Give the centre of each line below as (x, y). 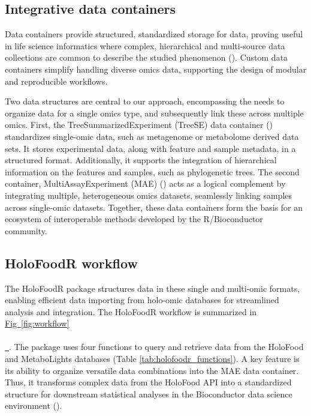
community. (26, 230)
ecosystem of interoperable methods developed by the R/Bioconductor (134, 219)
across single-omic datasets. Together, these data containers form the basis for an (154, 207)
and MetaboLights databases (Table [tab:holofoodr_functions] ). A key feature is (152, 359)
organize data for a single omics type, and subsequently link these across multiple (154, 113)
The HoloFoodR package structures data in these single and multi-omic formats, (153, 288)
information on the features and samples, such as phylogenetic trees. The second (152, 171)
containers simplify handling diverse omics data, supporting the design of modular (156, 69)
